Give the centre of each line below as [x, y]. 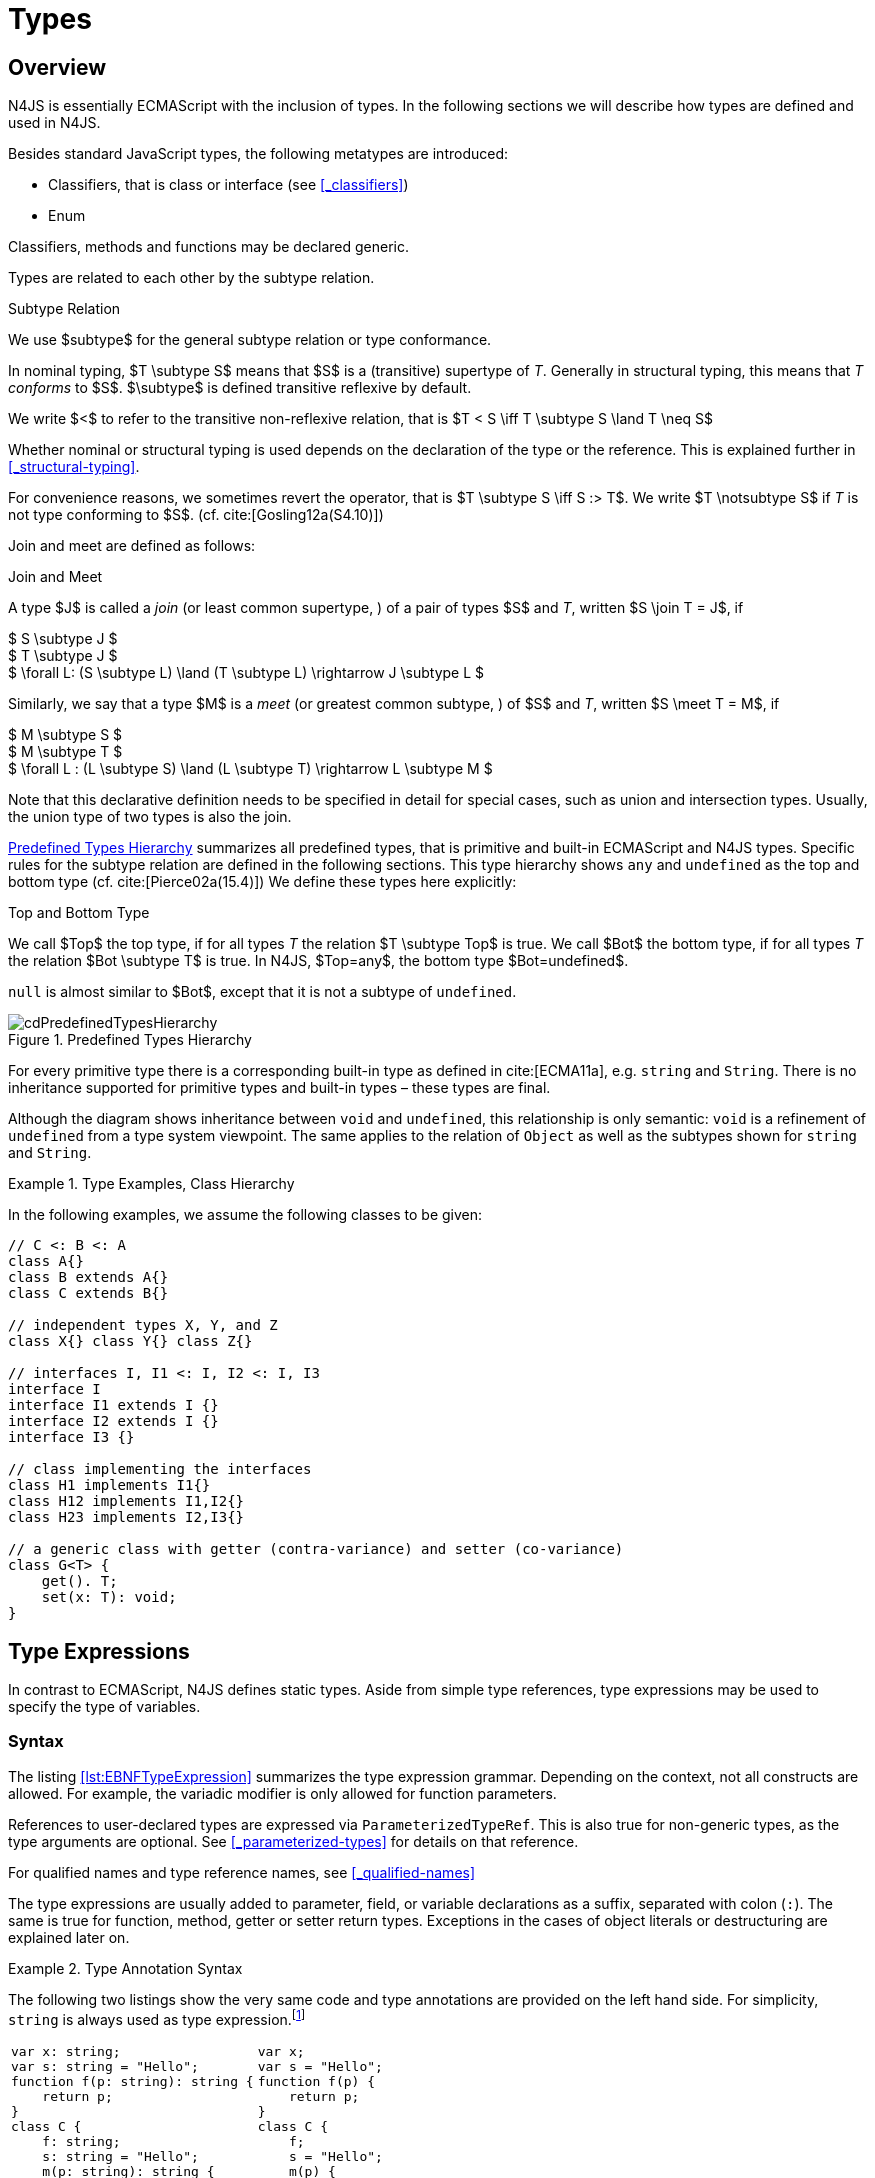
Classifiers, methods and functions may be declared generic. [209, 247]
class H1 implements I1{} [109, 1485]
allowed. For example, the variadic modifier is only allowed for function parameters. [282, 1793]
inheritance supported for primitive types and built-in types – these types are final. [279, 1088]
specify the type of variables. [104, 1707]
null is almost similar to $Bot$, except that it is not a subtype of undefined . [262, 992]
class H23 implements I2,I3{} [126, 1517]
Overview [57, 67]
